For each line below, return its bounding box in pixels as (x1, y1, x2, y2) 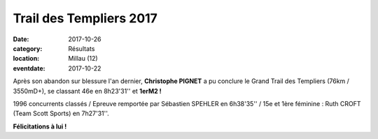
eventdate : (13, 64, 45, 73)
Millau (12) (68, 54, 98, 63)
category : (13, 44, 43, 52)
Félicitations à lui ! (13, 122, 67, 131)
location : (13, 54, 40, 63)
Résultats (68, 44, 95, 52)
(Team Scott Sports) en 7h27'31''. (13, 109, 110, 118)
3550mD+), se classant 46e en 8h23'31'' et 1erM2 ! (13, 87, 162, 95)
